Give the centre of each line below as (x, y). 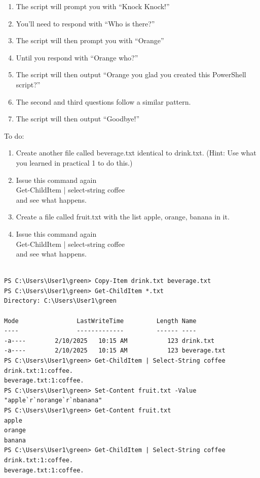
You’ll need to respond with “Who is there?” (85, 23)
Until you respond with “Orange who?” (77, 57)
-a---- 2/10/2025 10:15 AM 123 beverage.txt (115, 351)
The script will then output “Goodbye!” (78, 119)
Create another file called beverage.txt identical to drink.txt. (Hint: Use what (136, 153)
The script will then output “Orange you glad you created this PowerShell (131, 74)
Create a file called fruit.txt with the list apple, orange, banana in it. (123, 217)
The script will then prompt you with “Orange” (90, 40)
